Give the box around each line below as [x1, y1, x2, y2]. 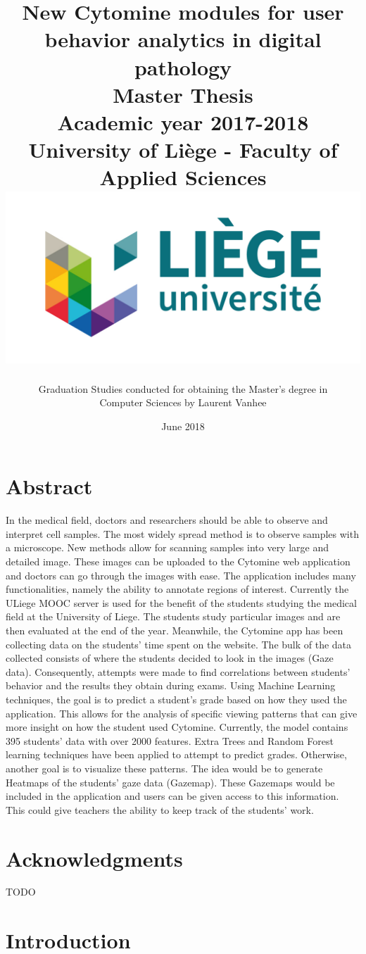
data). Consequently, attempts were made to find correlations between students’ [6, 664, 351, 679]
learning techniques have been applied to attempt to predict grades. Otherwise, [6, 747, 347, 762]
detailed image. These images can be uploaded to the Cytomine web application [6, 554, 351, 569]
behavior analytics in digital [44, 25, 322, 54]
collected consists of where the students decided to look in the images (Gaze [6, 651, 334, 665]
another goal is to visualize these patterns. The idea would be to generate [6, 760, 323, 775]
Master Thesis [113, 80, 253, 108]
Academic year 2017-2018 [57, 107, 309, 136]
